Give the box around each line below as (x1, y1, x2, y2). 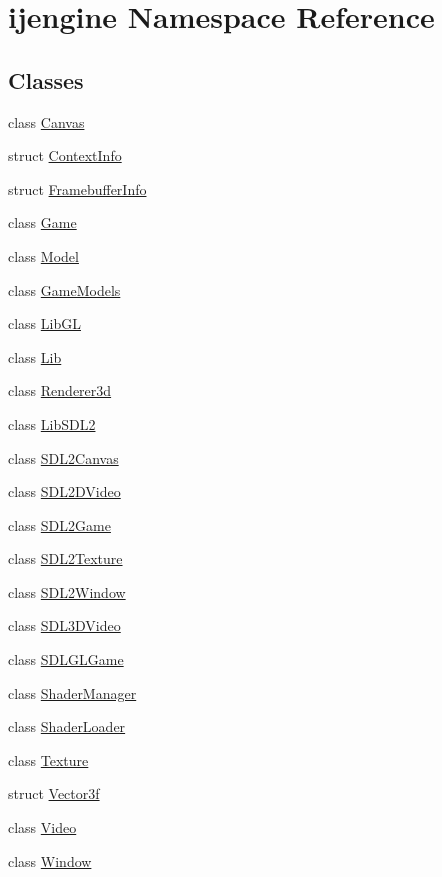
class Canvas (8, 111, 85, 132)
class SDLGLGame (8, 649, 124, 670)
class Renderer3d (8, 380, 112, 401)
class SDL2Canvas (8, 447, 119, 468)
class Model (8, 245, 79, 266)
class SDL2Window (8, 581, 126, 602)
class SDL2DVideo (8, 481, 121, 502)
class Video (8, 817, 77, 838)
